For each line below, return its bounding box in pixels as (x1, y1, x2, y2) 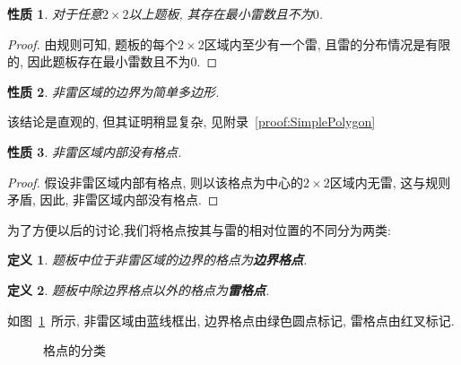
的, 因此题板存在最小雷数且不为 (7, 52, 191, 71)
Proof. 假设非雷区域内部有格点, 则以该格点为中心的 (7, 172, 304, 191)
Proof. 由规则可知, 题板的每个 (7, 34, 178, 53)
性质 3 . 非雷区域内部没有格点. (7, 142, 182, 161)
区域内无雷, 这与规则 (329, 172, 451, 191)
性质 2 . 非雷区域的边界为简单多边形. (7, 82, 220, 100)
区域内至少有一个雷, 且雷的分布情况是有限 (204, 34, 451, 53)
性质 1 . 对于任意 (7, 4, 102, 22)
